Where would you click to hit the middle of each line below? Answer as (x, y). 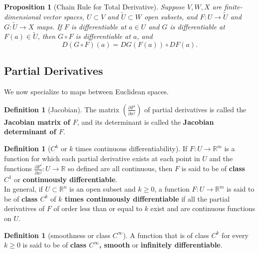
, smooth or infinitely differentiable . (161, 245)
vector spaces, (64, 16)
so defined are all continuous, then (120, 168)
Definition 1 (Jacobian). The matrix (62, 109)
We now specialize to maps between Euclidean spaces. (86, 92)
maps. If (49, 26)
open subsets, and (171, 16)
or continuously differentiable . (66, 179)
